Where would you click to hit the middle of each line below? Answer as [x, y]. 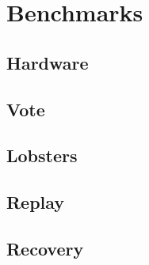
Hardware [48, 62]
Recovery [45, 248]
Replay [36, 202]
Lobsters [42, 155]
